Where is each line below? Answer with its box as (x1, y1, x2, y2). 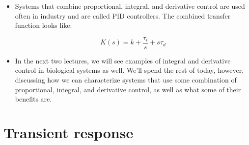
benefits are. (15, 94, 52, 104)
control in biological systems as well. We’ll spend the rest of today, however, (15, 65, 244, 75)
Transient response (3, 123, 134, 142)
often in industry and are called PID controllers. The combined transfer (15, 10, 231, 21)
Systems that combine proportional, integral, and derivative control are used (15, 1, 245, 11)
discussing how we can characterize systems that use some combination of (15, 75, 237, 85)
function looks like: (15, 20, 72, 30)
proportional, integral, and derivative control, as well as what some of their (15, 84, 241, 94)
